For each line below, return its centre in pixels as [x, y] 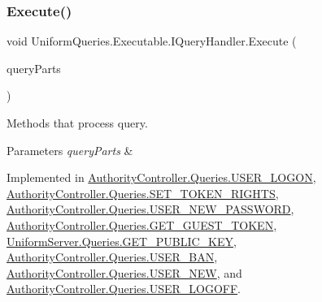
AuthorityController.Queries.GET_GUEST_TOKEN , [142, 224]
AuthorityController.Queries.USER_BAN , [112, 257]
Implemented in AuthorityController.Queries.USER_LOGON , [161, 177]
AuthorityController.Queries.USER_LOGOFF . [124, 289]
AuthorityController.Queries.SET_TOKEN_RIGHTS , [143, 193]
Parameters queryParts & [70, 150]
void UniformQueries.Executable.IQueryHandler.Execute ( [152, 41]
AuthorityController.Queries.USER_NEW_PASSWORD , [150, 209]
